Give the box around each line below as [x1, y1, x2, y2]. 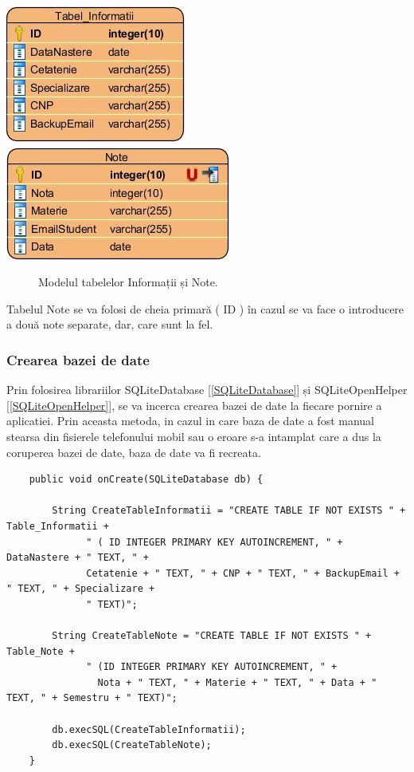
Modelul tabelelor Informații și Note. [38, 274, 218, 290]
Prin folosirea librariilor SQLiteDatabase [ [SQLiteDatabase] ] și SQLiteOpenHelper [6, 381, 408, 398]
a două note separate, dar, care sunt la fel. [6, 316, 213, 333]
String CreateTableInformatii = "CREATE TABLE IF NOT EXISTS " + [52, 505, 406, 517]
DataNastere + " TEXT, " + [6, 552, 149, 564]
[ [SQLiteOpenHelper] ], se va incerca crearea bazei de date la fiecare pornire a [6, 396, 382, 413]
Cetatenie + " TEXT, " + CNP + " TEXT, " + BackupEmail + [86, 567, 400, 579]
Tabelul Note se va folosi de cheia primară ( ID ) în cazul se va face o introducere [6, 300, 404, 317]
